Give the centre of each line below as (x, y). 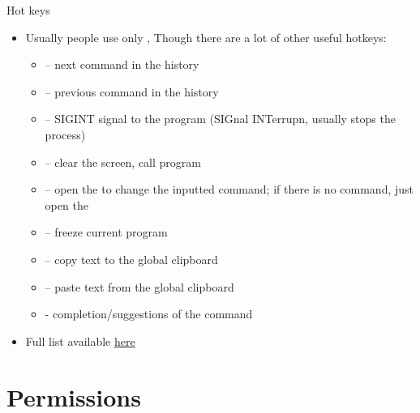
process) (65, 134)
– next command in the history (122, 64)
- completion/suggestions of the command (149, 314)
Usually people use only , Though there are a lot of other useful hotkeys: (206, 37)
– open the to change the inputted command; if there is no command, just (229, 189)
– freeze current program (106, 232)
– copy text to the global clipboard (131, 259)
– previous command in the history (132, 91)
